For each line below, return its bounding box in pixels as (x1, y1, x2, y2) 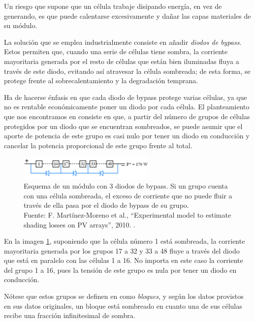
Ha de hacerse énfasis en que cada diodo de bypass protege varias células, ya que (4, 92, 247, 102)
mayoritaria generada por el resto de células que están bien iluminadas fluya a (4, 56, 239, 66)
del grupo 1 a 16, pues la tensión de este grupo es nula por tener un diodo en (4, 264, 237, 275)
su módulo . (4, 20, 37, 31)
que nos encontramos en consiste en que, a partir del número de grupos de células (4, 111, 250, 121)
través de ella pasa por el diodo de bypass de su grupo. (24, 200, 189, 210)
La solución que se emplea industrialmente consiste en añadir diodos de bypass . (4, 36, 242, 47)
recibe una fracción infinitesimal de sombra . (4, 310, 135, 321)
